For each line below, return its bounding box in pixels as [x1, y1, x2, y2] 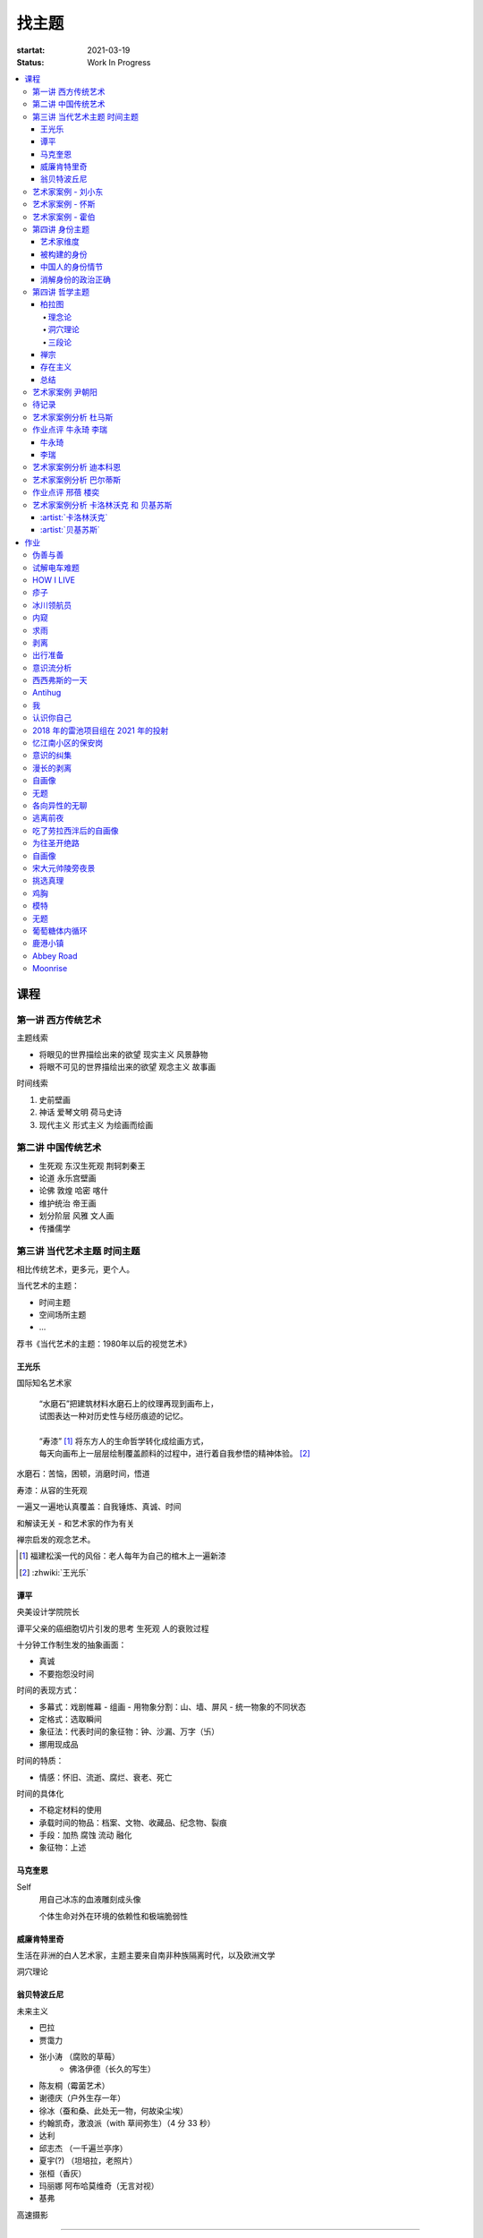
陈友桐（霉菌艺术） [38, 2080, 110, 2090]
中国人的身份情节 [40, 261, 103, 272]
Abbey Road [32, 950, 78, 961]
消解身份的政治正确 [40, 274, 111, 285]
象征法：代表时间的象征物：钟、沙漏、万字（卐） [38, 1726, 219, 1737]
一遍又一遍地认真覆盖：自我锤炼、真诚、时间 [16, 1501, 182, 1512]
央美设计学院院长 [16, 1607, 80, 1618]
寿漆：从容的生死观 [16, 1484, 88, 1495]
